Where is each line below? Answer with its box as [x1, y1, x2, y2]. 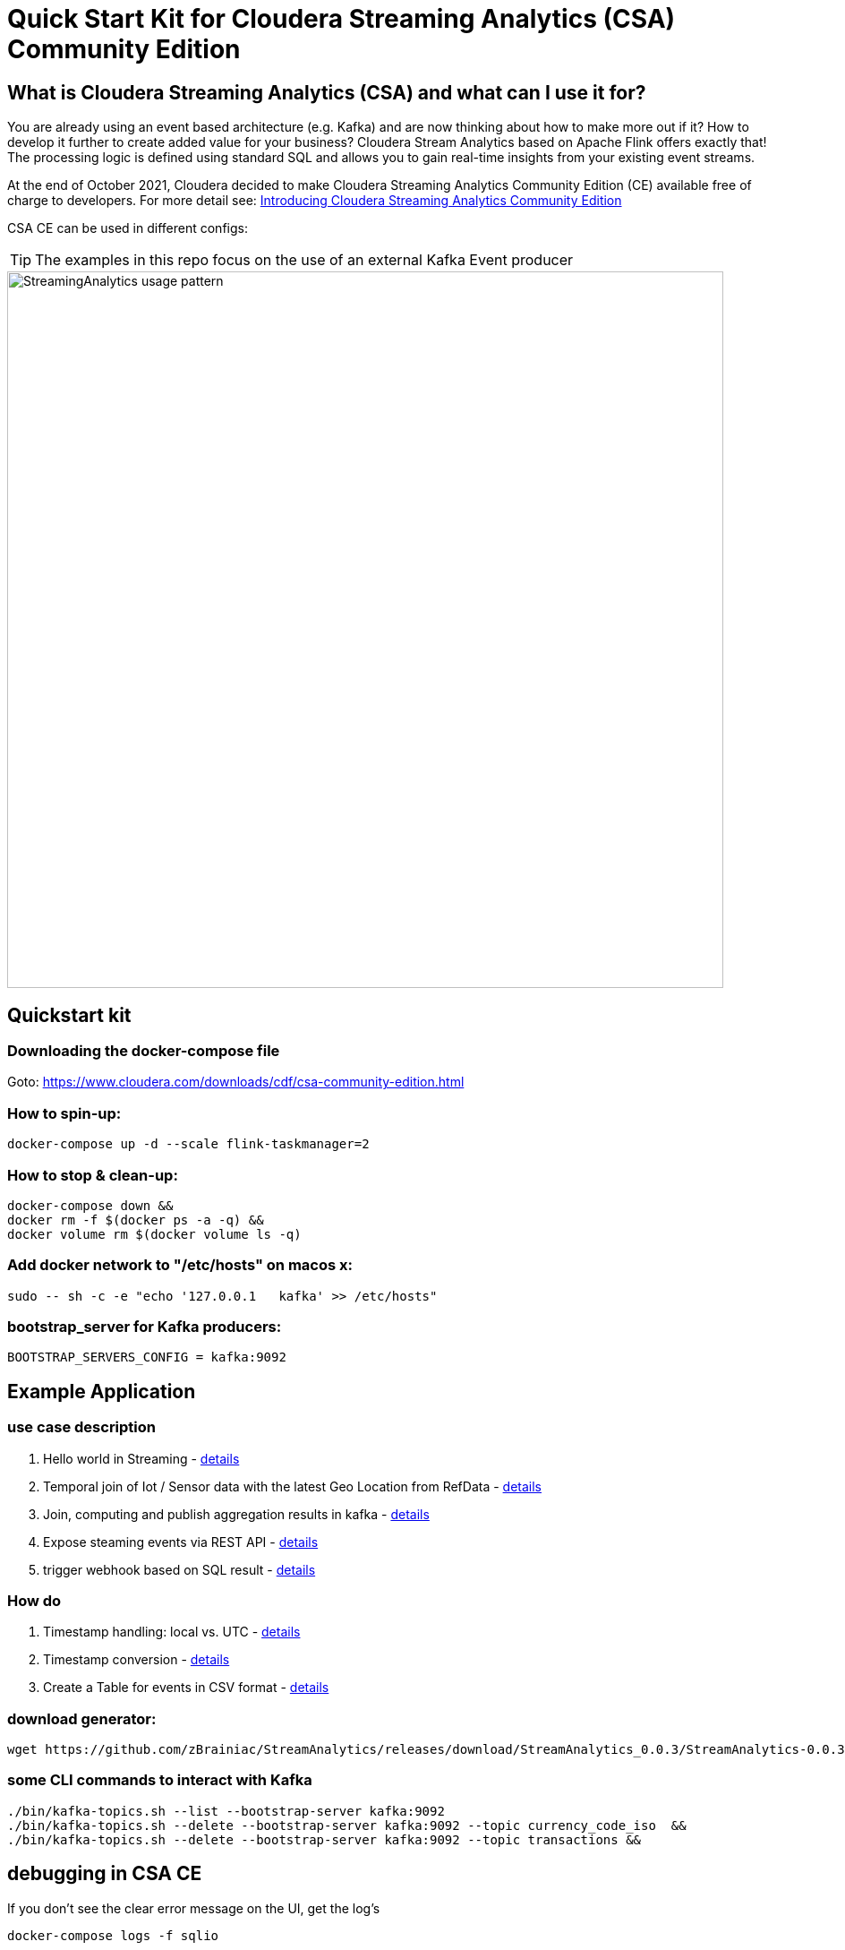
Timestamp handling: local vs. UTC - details [43, 1624, 301, 1640]
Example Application [7, 1379, 196, 1403]
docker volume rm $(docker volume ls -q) [7, 1226, 302, 1241]
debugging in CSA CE [7, 1862, 202, 1886]
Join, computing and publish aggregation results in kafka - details [43, 1506, 430, 1522]
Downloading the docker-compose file [7, 1042, 280, 1061]
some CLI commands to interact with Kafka [7, 1771, 312, 1790]
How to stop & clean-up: [7, 1165, 178, 1184]
